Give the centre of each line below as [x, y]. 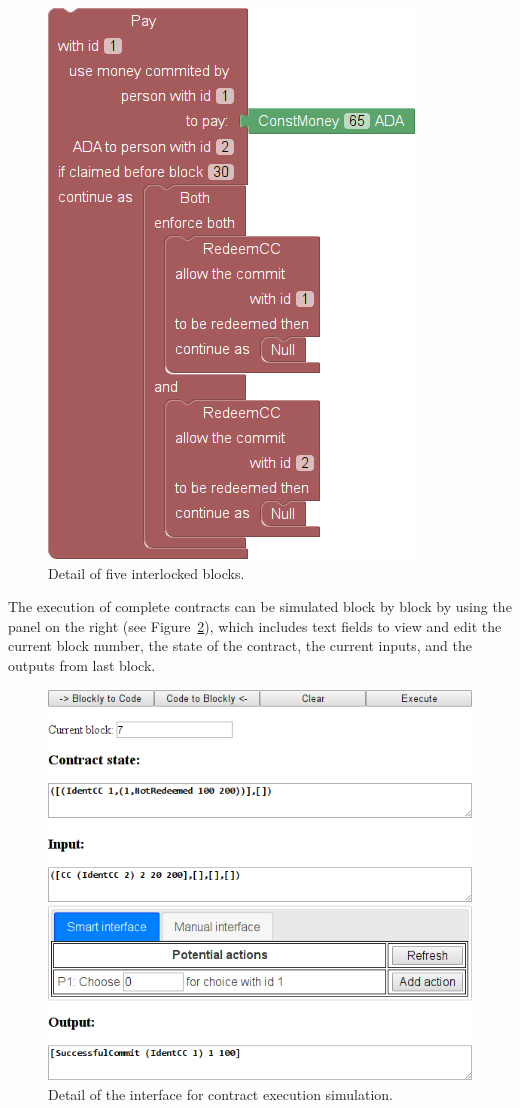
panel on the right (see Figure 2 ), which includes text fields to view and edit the [255, 625]
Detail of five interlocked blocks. [146, 572]
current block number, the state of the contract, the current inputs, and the [240, 645]
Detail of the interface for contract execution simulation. [220, 1094]
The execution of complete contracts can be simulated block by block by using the [260, 606]
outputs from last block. [82, 664]
